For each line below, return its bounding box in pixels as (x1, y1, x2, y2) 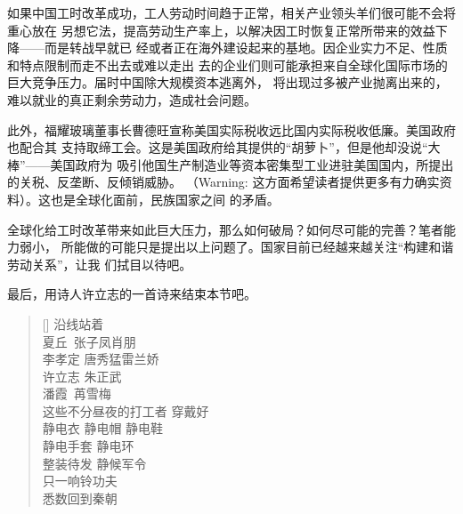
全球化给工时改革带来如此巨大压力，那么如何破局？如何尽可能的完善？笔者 (7, 220, 443, 238)
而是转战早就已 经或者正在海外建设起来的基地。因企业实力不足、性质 (44, 38, 448, 57)
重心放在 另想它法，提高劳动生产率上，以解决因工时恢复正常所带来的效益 (7, 20, 435, 39)
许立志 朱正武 (42, 366, 122, 385)
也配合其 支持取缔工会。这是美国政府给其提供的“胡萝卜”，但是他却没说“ (7, 138, 428, 157)
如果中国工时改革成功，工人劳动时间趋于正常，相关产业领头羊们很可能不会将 (7, 4, 456, 21)
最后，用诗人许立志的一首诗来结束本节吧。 (7, 285, 256, 303)
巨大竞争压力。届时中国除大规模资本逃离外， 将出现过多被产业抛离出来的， (7, 73, 448, 92)
